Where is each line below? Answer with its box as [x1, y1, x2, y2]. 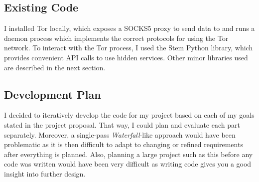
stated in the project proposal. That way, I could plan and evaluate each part [4, 119, 240, 130]
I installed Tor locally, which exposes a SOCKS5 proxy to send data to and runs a [4, 23, 255, 33]
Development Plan [4, 86, 101, 102]
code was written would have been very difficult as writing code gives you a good [4, 159, 252, 169]
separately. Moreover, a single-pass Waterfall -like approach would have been [4, 129, 236, 140]
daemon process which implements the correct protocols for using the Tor [4, 32, 229, 43]
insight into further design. [4, 168, 86, 179]
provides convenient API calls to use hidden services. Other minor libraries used [4, 52, 248, 62]
